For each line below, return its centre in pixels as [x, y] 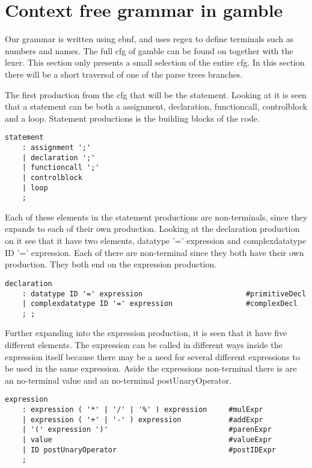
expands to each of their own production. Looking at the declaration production [152, 229]
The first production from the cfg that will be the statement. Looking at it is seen [156, 94]
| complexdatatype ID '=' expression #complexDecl [160, 304]
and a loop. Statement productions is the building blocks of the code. [133, 118]
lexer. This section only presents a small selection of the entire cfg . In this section [155, 62]
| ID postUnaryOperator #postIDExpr [149, 450]
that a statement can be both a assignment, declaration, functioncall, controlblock [156, 106]
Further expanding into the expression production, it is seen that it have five [146, 333]
